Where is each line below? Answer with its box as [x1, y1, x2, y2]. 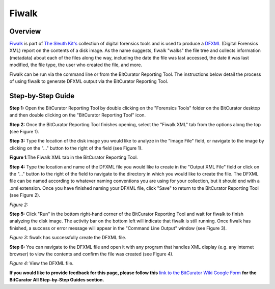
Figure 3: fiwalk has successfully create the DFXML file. [9, 235, 127, 241]
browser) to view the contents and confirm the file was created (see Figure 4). [9, 251, 174, 257]
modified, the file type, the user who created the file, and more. [9, 62, 143, 68]
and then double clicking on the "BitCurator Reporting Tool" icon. [9, 112, 146, 118]
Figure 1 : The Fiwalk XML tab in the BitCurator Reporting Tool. [9, 154, 138, 160]
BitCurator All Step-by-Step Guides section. [9, 277, 104, 283]
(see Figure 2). [9, 192, 41, 198]
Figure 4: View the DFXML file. [9, 260, 74, 267]
